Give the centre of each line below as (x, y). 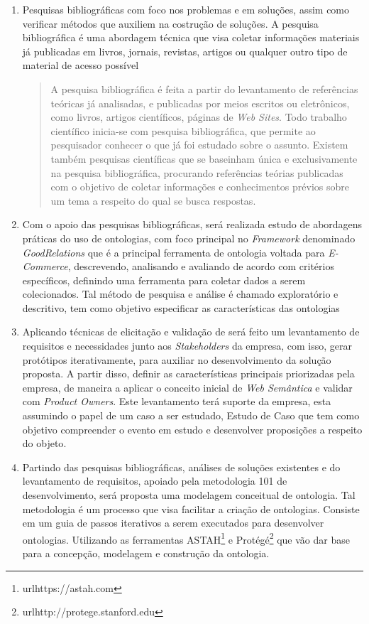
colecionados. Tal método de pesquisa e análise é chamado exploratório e (180, 294)
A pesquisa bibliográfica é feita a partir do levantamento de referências (204, 88)
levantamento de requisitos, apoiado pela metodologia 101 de (155, 481)
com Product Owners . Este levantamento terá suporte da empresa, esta (177, 401)
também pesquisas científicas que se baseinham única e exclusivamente (204, 158)
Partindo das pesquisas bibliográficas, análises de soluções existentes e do (181, 467)
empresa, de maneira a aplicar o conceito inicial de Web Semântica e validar (187, 387)
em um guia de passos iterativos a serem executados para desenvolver (173, 523)
